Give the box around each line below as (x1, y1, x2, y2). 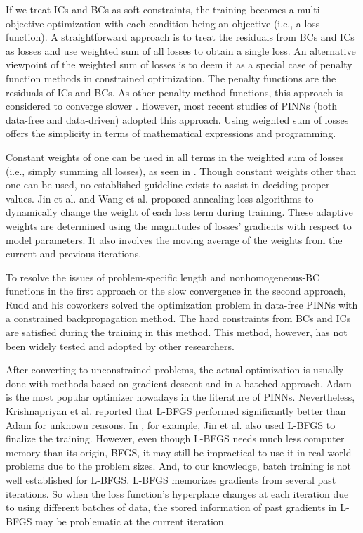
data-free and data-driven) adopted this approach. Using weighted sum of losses (6, 112, 349, 127)
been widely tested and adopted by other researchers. (6, 338, 235, 353)
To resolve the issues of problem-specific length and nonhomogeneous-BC (6, 269, 320, 284)
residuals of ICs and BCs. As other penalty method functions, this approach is (6, 84, 343, 99)
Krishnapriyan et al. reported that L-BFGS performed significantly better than (6, 404, 346, 418)
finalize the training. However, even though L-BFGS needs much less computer (6, 431, 345, 446)
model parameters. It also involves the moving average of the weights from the (6, 232, 343, 247)
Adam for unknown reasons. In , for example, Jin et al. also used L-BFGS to (6, 417, 336, 432)
